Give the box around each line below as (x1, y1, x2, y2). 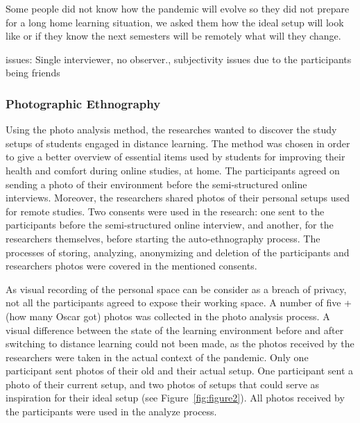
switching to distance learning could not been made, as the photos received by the (6, 336, 354, 351)
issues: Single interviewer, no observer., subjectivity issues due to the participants (6, 51, 352, 66)
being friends (6, 65, 60, 80)
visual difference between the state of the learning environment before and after (6, 322, 344, 337)
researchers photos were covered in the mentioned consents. (6, 258, 257, 273)
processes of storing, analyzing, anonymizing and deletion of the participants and (6, 244, 350, 259)
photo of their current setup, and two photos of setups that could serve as (6, 376, 320, 391)
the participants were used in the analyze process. (6, 404, 217, 419)
